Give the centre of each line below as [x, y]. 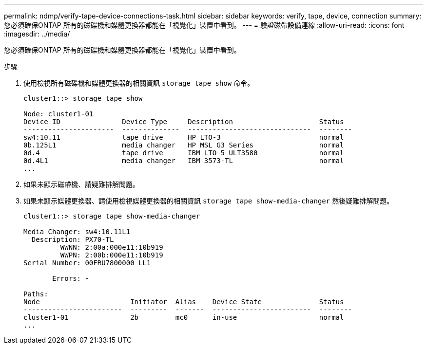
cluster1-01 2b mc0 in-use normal [184, 317]
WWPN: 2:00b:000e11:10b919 [112, 255]
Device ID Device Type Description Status [184, 122]
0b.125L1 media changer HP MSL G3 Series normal [184, 145]
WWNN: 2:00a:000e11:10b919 [112, 247]
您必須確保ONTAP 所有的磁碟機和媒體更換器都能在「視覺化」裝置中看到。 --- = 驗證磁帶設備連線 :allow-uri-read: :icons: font [204, 25]
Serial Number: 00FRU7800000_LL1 [87, 263]
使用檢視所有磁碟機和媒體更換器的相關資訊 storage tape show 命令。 [139, 83]
